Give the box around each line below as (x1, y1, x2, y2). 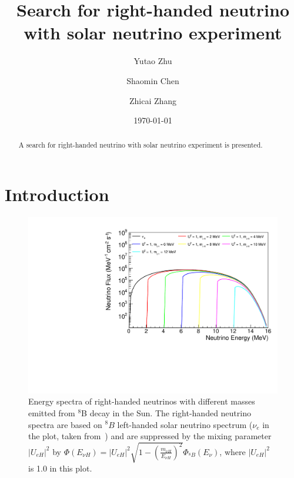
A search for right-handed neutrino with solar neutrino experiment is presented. (18, 140, 263, 150)
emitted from (28, 406, 75, 419)
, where (219, 445, 246, 457)
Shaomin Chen (126, 74, 179, 86)
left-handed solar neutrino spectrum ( (117, 418, 253, 430)
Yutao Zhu (133, 55, 172, 67)
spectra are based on (28, 418, 102, 430)
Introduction (5, 182, 109, 206)
